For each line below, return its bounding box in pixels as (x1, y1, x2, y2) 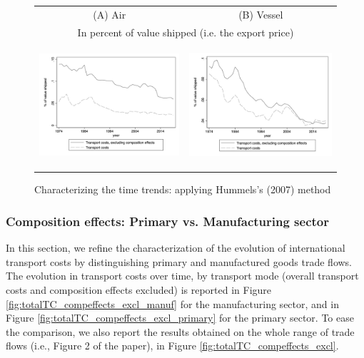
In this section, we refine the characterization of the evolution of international (6, 240, 345, 255)
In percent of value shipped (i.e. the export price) (77, 24, 294, 39)
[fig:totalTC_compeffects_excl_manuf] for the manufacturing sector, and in (6, 296, 339, 311)
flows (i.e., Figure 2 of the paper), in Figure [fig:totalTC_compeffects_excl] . (6, 338, 339, 353)
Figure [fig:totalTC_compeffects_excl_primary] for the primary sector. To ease (6, 310, 354, 325)
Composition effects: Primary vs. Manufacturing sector (6, 212, 329, 230)
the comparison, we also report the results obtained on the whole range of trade (6, 324, 355, 339)
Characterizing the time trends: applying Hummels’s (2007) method (34, 182, 331, 197)
